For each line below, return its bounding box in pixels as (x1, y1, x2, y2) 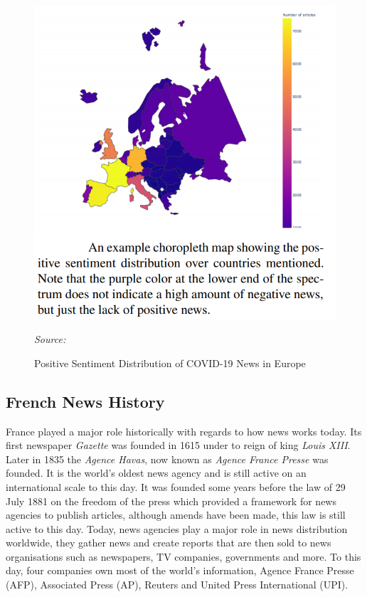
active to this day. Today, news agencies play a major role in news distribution (6, 521, 348, 536)
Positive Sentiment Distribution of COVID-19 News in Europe (34, 355, 306, 370)
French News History (6, 390, 165, 412)
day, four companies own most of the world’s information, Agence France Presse (6, 563, 354, 578)
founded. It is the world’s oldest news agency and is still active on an (6, 465, 307, 480)
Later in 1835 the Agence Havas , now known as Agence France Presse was (6, 451, 329, 466)
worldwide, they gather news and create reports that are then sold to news (6, 535, 331, 550)
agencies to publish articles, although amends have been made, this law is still (6, 507, 346, 522)
